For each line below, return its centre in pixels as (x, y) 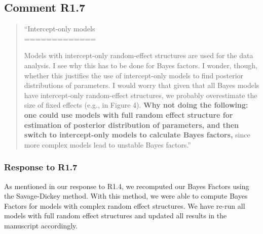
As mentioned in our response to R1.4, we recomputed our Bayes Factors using (127, 186)
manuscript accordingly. (41, 225)
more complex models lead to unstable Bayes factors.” (107, 144)
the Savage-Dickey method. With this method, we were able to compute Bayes (126, 196)
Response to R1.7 (41, 167)
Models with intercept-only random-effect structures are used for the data (139, 55)
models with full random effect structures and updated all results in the (116, 216)
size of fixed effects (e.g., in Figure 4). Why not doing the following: (136, 105)
